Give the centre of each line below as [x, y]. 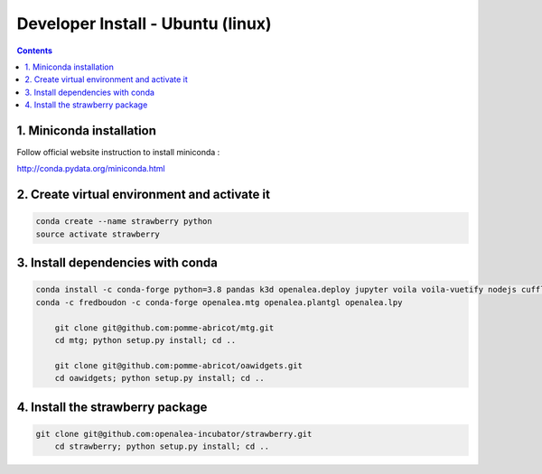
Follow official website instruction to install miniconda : [118, 153]
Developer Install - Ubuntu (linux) [144, 23]
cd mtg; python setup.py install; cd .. [145, 340]
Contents [35, 51]
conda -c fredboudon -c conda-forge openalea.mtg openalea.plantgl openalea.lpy [219, 302]
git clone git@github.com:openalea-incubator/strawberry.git [174, 434]
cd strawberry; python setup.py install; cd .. [162, 446]
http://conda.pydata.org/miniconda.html [91, 169]
